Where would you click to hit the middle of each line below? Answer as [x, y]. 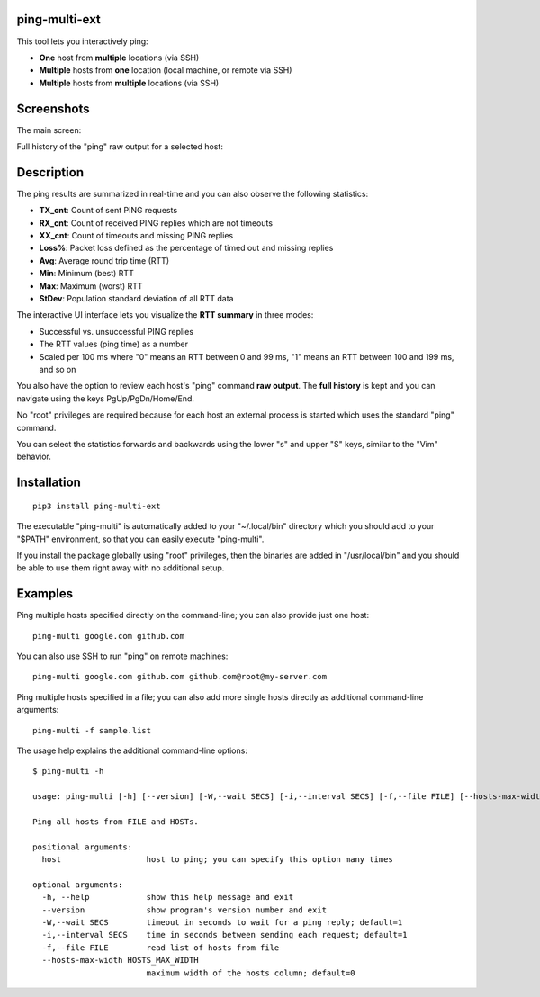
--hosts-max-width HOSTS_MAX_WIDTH [121, 960]
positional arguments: [83, 847]
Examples [45, 594]
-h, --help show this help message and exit [168, 897]
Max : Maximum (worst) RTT [91, 286]
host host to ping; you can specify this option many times [217, 860]
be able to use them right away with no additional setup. [121, 568]
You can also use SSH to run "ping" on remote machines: [122, 656]
